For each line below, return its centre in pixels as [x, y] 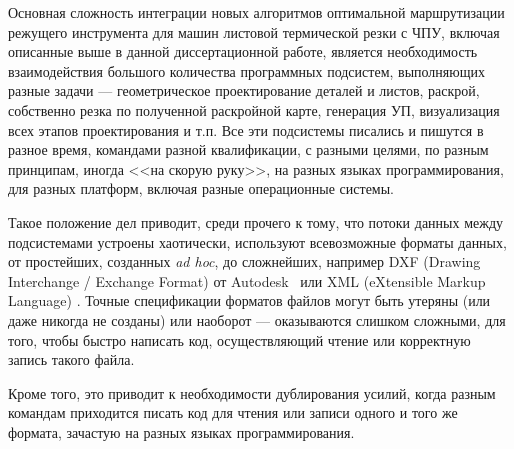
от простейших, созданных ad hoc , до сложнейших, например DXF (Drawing [244, 261]
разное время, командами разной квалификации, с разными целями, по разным [248, 149]
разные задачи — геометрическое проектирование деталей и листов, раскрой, [244, 90]
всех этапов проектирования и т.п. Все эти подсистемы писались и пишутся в [246, 129]
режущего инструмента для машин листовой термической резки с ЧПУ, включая [254, 31]
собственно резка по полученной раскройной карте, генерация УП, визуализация [254, 109]
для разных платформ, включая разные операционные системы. [201, 188]
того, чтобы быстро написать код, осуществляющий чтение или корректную [239, 339]
